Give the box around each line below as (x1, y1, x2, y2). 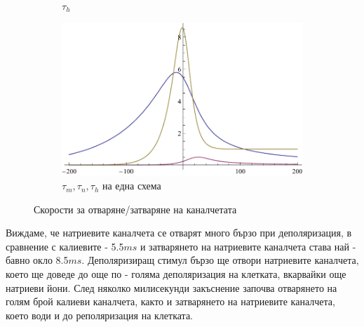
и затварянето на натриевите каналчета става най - (140, 239, 356, 253)
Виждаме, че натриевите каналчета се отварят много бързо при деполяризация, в (6, 225, 352, 240)
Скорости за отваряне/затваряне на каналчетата (34, 201, 237, 216)
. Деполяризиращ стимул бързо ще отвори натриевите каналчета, (81, 253, 359, 267)
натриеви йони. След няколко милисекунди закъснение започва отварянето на (6, 280, 337, 295)
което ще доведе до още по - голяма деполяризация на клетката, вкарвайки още (6, 267, 346, 281)
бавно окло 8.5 (6, 253, 69, 267)
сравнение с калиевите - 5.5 (6, 239, 124, 253)
